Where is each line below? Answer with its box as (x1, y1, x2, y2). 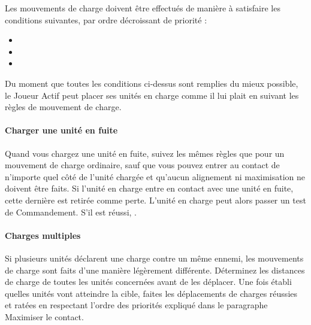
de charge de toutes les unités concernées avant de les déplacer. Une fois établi (5, 275, 292, 288)
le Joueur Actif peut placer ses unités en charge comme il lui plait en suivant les (5, 89, 299, 101)
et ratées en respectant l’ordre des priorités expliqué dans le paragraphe (5, 299, 268, 311)
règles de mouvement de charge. (5, 101, 122, 113)
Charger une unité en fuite (5, 124, 118, 136)
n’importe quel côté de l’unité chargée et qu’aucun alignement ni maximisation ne (5, 170, 306, 183)
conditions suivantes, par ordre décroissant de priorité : (5, 13, 207, 26)
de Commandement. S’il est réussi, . (5, 205, 137, 218)
